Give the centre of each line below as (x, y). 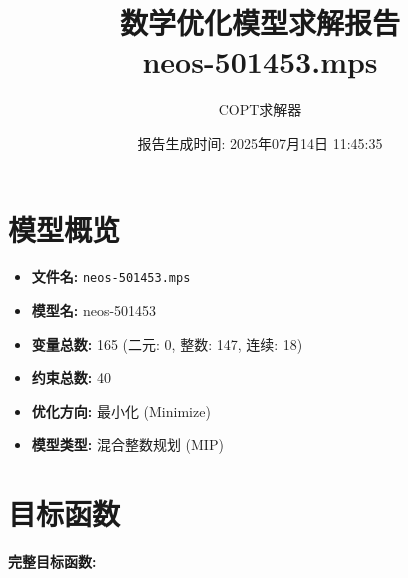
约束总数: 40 (71, 377)
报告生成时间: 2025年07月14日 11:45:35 (260, 142)
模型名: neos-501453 (94, 310)
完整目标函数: (52, 561)
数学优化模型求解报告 (259, 22)
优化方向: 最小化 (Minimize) (121, 410)
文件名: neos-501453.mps (111, 276)
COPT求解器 (260, 109)
